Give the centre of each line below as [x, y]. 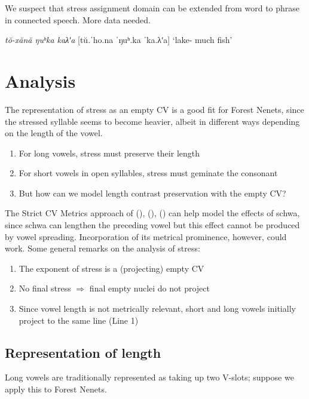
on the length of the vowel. [54, 133]
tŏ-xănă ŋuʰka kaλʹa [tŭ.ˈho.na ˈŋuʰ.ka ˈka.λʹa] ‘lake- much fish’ [119, 40]
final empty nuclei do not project [149, 288]
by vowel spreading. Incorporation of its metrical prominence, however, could [146, 236]
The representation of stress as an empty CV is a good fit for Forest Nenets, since [154, 109]
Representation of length [83, 352]
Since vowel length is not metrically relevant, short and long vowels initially [157, 309]
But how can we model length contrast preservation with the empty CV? [152, 193]
